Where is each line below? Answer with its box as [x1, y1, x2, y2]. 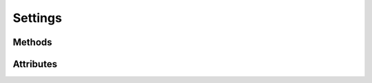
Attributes [12, 58, 58, 70]
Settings [12, 10, 62, 25]
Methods [12, 36, 52, 48]
